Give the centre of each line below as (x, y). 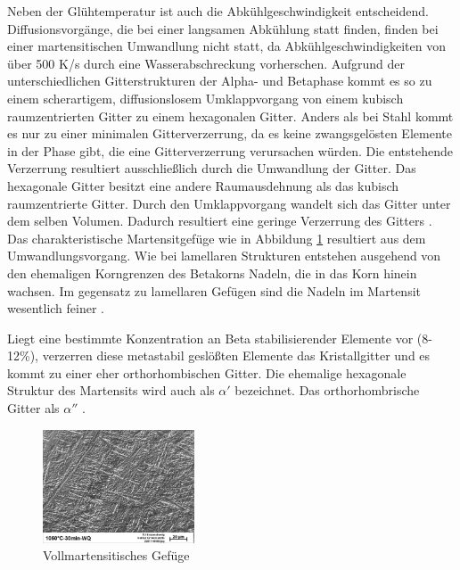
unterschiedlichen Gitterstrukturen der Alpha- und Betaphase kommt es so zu (220, 81)
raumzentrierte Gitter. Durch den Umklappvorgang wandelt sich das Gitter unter (229, 203)
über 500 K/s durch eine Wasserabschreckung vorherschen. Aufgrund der (206, 63)
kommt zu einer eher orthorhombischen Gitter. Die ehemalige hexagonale (207, 372)
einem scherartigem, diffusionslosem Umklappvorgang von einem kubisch (205, 98)
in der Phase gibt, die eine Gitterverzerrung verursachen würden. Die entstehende (230, 150)
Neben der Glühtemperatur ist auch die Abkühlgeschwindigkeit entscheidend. (218, 11)
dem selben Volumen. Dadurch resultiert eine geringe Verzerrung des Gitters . (220, 221)
